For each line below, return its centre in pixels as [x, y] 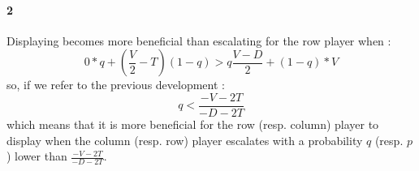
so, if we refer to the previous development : [116, 85]
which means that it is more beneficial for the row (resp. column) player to [193, 124]
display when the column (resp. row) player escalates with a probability [185, 140]
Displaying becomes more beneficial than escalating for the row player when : [199, 40]
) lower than [37, 156]
